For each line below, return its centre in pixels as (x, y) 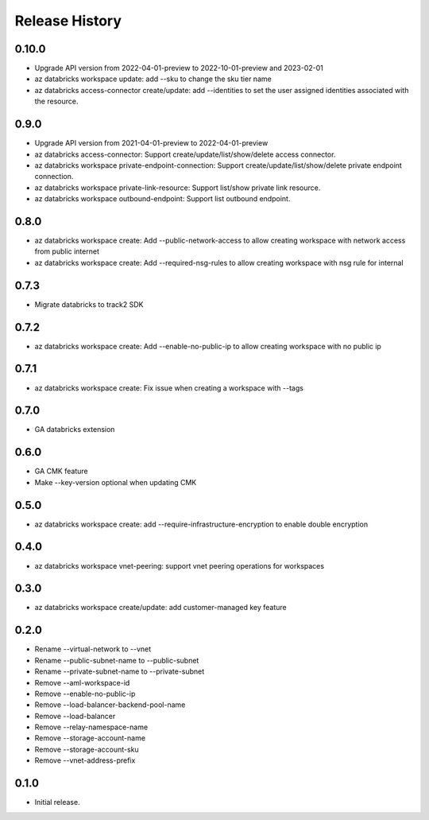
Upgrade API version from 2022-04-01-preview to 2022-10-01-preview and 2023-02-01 (179, 68)
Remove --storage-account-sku (87, 749)
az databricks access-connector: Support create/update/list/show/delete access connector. (185, 154)
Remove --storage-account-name (90, 738)
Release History (68, 21)
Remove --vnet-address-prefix (85, 760)
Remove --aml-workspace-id (82, 682)
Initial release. (57, 803)
